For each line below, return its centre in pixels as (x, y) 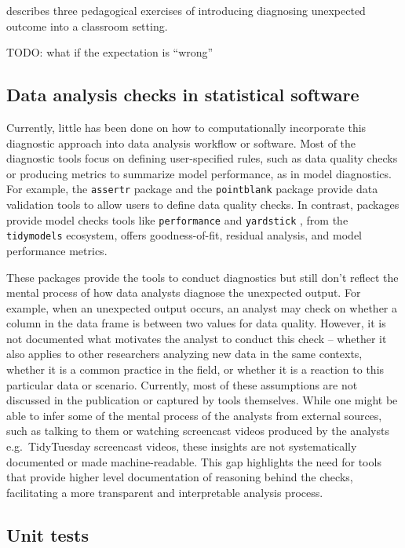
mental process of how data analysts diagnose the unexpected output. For (184, 292)
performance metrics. (57, 250)
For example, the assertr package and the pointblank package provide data (192, 189)
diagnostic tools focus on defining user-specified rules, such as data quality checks (202, 158)
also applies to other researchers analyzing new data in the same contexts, (184, 354)
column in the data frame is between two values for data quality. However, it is (196, 323)
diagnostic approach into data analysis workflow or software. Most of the (181, 142)
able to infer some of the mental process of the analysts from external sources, (194, 415)
